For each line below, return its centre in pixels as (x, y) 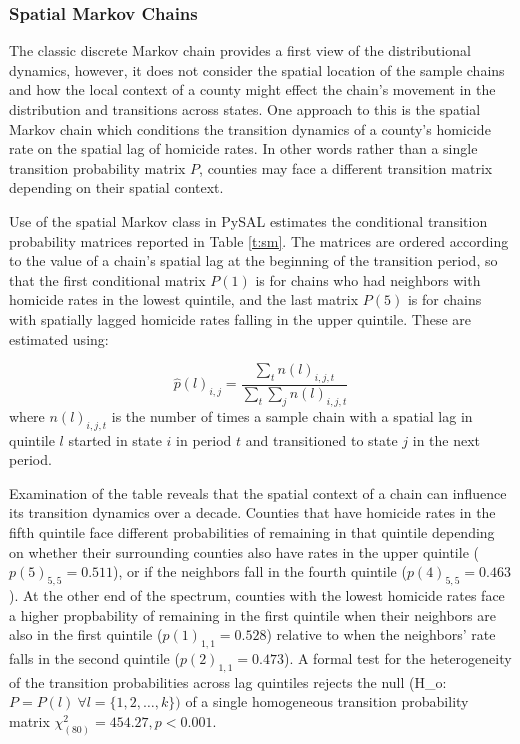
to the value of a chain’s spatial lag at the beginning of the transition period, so (253, 260)
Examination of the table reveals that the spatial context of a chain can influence (258, 492)
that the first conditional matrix (107, 279)
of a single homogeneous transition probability (327, 701)
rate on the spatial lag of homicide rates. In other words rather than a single (243, 148)
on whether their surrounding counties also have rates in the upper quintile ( (244, 551)
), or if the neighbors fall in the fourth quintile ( (260, 571)
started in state (115, 439)
